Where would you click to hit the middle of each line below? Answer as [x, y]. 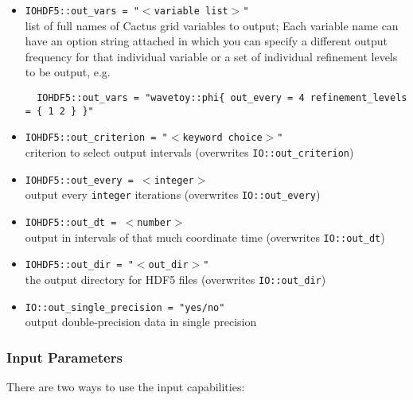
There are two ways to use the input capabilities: [126, 387]
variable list [191, 11]
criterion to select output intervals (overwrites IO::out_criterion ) [189, 152]
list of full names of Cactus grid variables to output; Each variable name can [212, 25]
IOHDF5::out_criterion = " [96, 138]
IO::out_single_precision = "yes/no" [125, 307]
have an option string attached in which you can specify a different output [206, 41]
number [154, 222]
